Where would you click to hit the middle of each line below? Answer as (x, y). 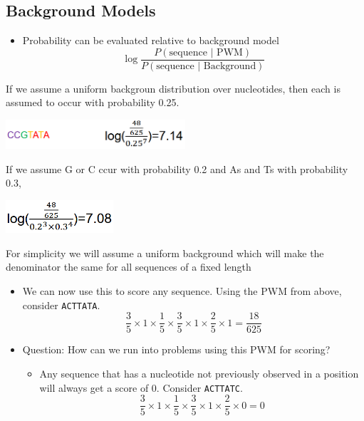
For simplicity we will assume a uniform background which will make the (165, 253)
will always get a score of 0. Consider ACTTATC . (141, 387)
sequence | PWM (206, 52)
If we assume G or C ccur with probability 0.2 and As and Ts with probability (177, 168)
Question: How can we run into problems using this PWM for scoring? (176, 349)
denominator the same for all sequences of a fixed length (129, 267)
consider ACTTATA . (61, 305)
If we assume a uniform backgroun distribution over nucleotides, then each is (173, 88)
